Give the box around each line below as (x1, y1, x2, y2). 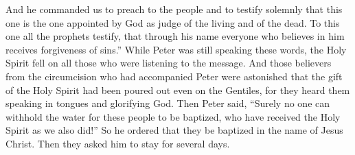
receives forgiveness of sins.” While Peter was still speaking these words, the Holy (5, 42, 347, 56)
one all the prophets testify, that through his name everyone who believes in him (5, 29, 345, 43)
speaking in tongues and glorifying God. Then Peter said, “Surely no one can (5, 96, 330, 110)
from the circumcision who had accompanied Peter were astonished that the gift (5, 69, 343, 83)
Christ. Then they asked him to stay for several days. (5, 136, 230, 150)
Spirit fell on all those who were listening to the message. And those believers (5, 56, 332, 70)
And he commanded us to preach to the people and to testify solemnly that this (5, 2, 343, 16)
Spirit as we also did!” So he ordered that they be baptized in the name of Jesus (5, 123, 343, 137)
